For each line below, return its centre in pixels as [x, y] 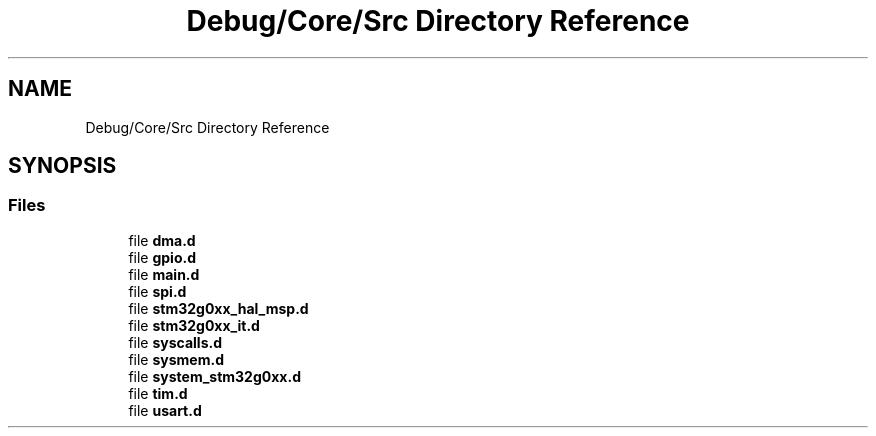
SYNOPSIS [62, 166]
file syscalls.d [175, 342]
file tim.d [158, 393]
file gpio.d [162, 257]
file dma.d [162, 240]
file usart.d [165, 410]
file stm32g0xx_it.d [194, 325]
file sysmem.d [176, 359]
